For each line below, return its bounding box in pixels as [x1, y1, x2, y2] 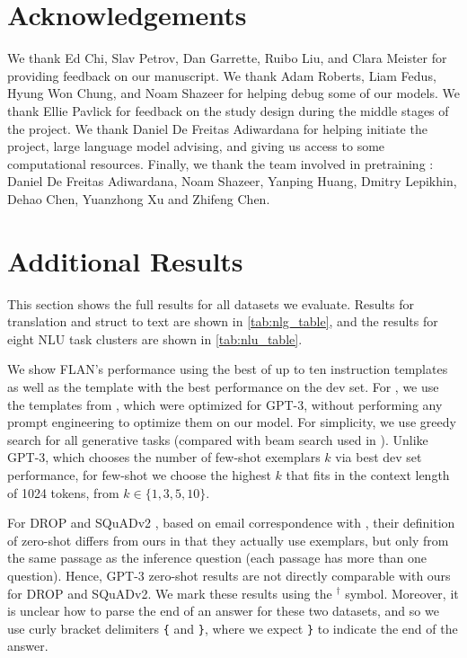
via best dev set [335, 448, 422, 467]
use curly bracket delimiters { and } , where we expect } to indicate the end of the [7, 618, 458, 637]
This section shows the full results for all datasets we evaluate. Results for [7, 294, 414, 313]
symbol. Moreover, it [345, 583, 459, 602]
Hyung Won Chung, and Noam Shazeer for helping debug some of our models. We [7, 84, 460, 102]
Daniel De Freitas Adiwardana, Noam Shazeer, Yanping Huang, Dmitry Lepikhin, [7, 172, 457, 191]
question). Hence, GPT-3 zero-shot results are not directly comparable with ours [7, 565, 451, 584]
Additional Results [7, 242, 243, 279]
